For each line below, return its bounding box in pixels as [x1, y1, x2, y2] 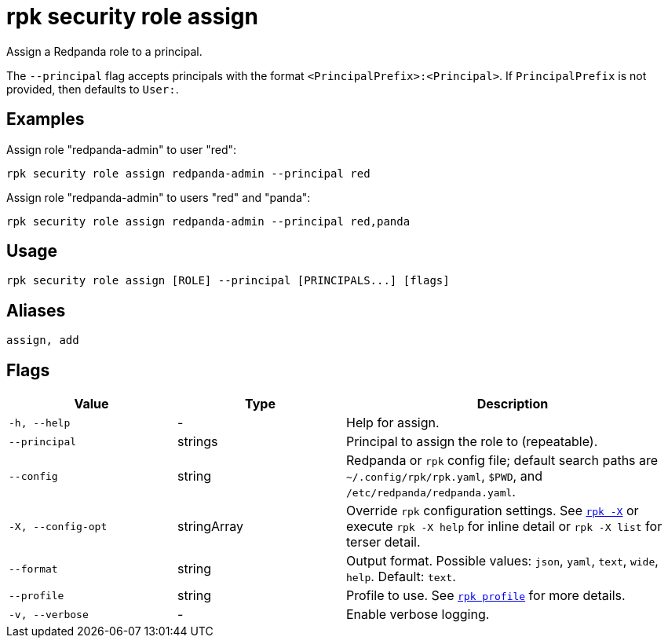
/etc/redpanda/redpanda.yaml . [346, 484, 516, 500]
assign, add [6, 334, 79, 347]
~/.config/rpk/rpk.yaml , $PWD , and [346, 468, 542, 485]
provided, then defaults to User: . [6, 82, 179, 96]
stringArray [177, 518, 244, 535]
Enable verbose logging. [346, 606, 490, 623]
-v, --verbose [9, 608, 89, 620]
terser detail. [346, 534, 421, 551]
